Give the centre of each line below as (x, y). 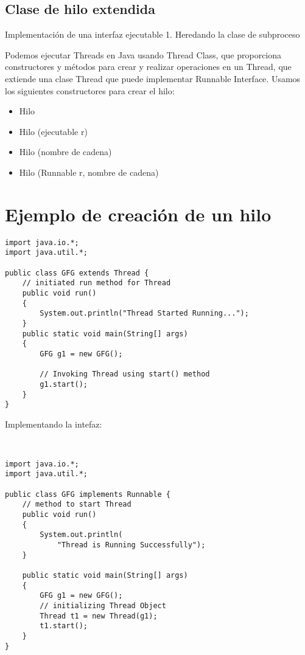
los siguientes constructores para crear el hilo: (90, 90)
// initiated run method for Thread (96, 283)
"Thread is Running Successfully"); (131, 545)
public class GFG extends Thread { (77, 273)
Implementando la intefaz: (54, 424)
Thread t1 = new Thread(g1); (99, 616)
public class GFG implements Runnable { (88, 494)
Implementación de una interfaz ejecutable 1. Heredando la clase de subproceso (152, 34)
